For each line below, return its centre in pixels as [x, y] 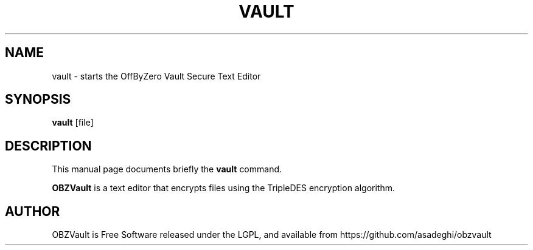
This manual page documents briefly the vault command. [167, 169]
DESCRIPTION [48, 146]
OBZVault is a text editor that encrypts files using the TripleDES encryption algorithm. [224, 188]
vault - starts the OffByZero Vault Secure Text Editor [156, 76]
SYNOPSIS [38, 100]
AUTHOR [33, 211]
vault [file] [73, 123]
